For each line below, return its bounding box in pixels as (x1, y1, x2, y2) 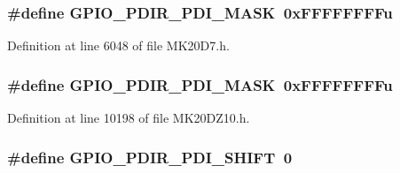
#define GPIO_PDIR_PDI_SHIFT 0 (7, 146, 293, 168)
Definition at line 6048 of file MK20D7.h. (7, 36, 230, 55)
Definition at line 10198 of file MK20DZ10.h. (7, 109, 250, 127)
